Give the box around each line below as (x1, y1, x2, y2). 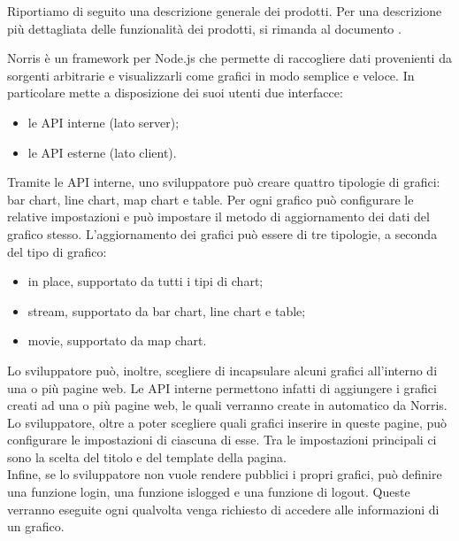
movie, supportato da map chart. (27, 331, 207, 350)
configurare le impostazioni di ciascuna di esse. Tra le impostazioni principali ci (7, 430, 437, 449)
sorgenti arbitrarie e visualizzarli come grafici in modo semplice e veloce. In (7, 66, 415, 84)
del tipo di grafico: (7, 242, 107, 260)
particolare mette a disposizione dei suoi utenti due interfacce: (7, 83, 343, 102)
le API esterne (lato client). (27, 143, 177, 161)
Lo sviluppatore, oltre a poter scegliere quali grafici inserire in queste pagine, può (7, 413, 448, 431)
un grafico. (7, 517, 65, 536)
